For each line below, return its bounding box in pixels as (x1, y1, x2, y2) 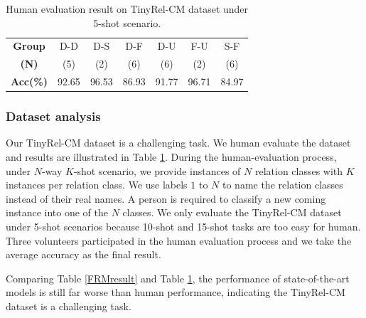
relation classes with (254, 163, 343, 178)
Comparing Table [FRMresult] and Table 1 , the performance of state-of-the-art (6, 270, 350, 285)
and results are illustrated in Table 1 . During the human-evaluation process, (6, 149, 337, 164)
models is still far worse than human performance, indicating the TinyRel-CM (6, 285, 345, 300)
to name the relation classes (222, 177, 343, 192)
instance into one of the (6, 205, 108, 220)
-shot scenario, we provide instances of (73, 163, 241, 178)
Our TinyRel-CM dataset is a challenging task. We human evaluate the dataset (6, 135, 351, 150)
